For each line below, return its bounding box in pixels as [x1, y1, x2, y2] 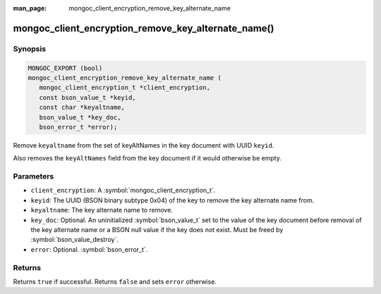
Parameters [13, 172, 54, 181]
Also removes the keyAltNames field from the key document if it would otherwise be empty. [13, 154, 282, 162]
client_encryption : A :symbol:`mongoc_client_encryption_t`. [30, 186, 216, 195]
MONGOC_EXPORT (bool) [28, 64, 103, 72]
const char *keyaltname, [39, 103, 125, 112]
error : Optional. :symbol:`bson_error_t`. [30, 245, 148, 253]
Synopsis [13, 44, 46, 53]
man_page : [13, 4, 47, 12]
